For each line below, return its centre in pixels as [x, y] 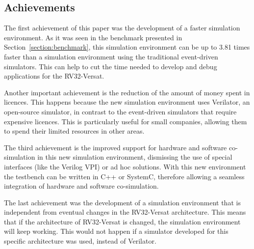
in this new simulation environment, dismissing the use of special [135, 157]
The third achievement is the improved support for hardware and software [115, 147]
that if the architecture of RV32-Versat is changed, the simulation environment [122, 221]
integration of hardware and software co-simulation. [81, 186]
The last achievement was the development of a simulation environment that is [122, 202]
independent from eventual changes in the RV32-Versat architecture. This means [125, 212]
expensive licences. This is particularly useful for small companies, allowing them [126, 121]
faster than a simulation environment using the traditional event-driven [111, 56]
